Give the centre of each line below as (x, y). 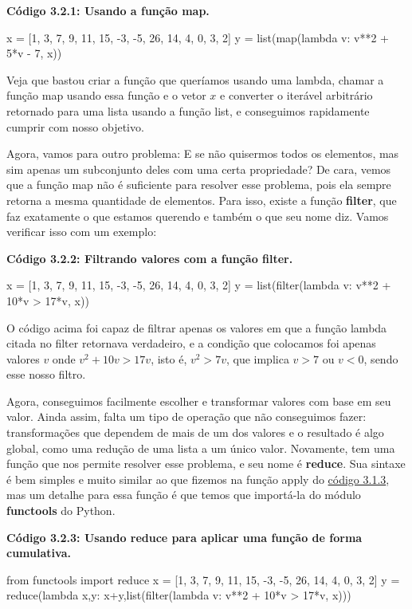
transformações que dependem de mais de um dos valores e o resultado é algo (195, 432)
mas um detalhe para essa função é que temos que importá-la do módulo (184, 495)
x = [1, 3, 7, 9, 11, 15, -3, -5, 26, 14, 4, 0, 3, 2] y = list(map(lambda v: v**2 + (198, 37)
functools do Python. (61, 511)
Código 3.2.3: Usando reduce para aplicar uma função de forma (184, 537)
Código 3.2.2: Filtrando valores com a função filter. (150, 258)
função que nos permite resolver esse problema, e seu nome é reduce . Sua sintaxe (206, 464)
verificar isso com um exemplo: (82, 232)
